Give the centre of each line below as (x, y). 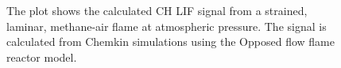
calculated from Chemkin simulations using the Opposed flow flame (170, 42)
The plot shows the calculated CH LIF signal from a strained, (157, 10)
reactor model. (42, 57)
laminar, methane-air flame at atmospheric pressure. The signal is (167, 26)
